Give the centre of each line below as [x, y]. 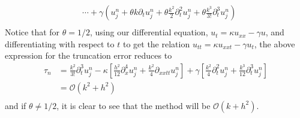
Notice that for [32, 32]
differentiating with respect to [60, 43]
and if [16, 105]
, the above [274, 43]
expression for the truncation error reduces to [88, 55]
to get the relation [156, 43]
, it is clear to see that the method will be [133, 105]
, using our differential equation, [149, 32]
